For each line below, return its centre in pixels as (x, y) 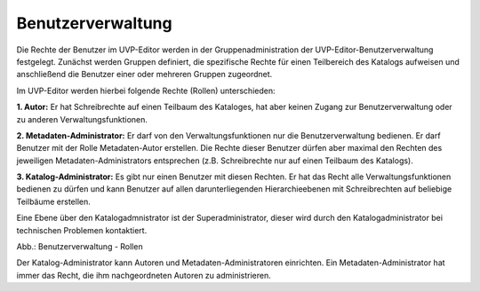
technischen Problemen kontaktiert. (82, 230)
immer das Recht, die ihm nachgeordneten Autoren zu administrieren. (144, 275)
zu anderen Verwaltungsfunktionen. (82, 119)
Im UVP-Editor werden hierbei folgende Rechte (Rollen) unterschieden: (146, 90)
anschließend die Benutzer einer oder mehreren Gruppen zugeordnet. (144, 75)
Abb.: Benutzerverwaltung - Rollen (80, 247)
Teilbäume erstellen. (53, 201)
